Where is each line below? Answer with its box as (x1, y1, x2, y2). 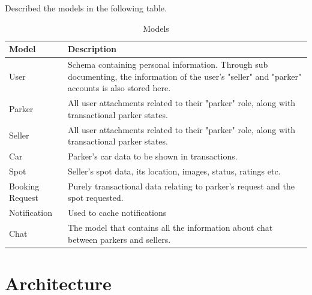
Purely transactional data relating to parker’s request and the (68, 179, 295, 192)
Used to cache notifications (68, 206, 167, 219)
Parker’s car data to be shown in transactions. (68, 149, 238, 162)
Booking (9, 179, 40, 192)
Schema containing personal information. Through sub (68, 58, 268, 71)
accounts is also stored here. (68, 82, 171, 94)
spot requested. (68, 191, 124, 204)
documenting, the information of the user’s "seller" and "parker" (68, 70, 302, 82)
